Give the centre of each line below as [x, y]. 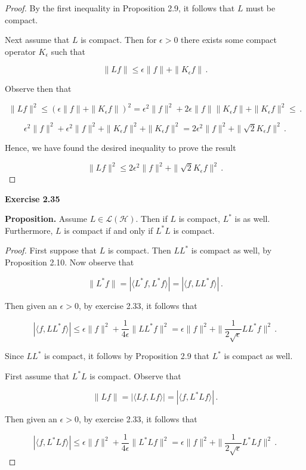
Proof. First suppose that [51, 250]
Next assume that [37, 40]
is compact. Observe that [135, 375]
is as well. [252, 219]
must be [261, 8]
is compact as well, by [231, 250]
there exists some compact [229, 40]
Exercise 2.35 [33, 198]
